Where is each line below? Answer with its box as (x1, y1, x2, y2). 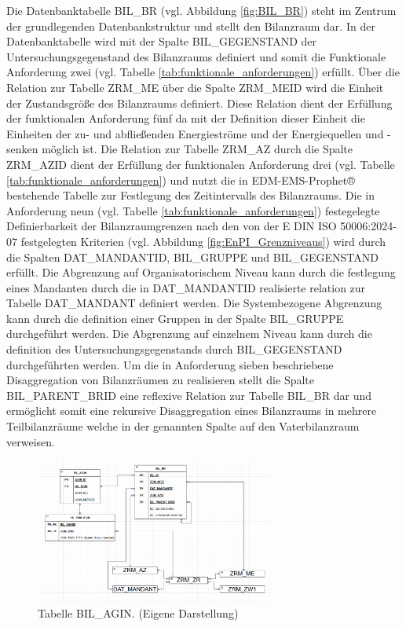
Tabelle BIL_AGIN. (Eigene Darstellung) (38, 604, 239, 621)
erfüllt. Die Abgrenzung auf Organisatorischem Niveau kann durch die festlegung (6, 264, 396, 280)
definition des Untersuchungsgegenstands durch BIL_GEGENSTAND (6, 341, 342, 357)
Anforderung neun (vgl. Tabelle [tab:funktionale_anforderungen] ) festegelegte (6, 202, 380, 218)
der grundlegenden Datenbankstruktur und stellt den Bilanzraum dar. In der (6, 17, 375, 34)
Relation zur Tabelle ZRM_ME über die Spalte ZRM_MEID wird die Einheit (6, 79, 384, 95)
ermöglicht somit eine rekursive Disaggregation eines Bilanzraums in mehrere (6, 402, 377, 419)
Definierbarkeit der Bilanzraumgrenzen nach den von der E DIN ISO (6, 218, 337, 234)
